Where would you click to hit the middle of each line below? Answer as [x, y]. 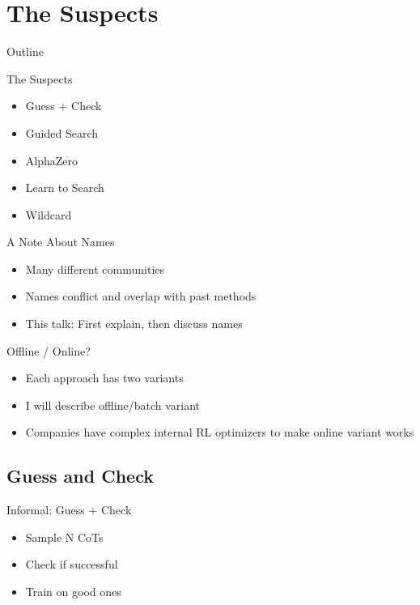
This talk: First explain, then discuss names [134, 324]
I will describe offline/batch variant [113, 405]
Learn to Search [65, 187]
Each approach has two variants [104, 378]
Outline [25, 51]
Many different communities [95, 268]
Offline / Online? [49, 350]
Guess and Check [80, 476]
